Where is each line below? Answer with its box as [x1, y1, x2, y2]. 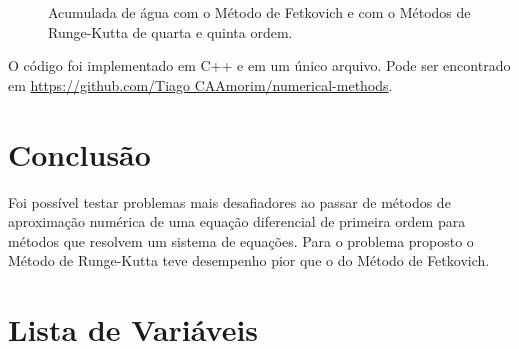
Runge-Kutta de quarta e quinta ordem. [48, 21, 293, 42]
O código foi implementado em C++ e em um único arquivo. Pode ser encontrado [8, 55, 511, 76]
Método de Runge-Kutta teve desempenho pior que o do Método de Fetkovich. [8, 250, 490, 271]
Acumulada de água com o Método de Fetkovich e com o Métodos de [48, 2, 471, 22]
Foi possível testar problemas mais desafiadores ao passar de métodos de [8, 191, 451, 212]
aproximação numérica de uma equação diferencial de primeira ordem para [8, 211, 466, 232]
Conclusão [8, 133, 151, 174]
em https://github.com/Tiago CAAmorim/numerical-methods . [8, 74, 393, 95]
